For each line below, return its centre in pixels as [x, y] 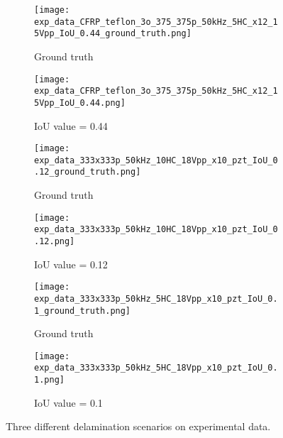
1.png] [49, 380]
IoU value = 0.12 [71, 264]
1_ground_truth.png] [83, 311]
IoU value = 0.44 [71, 125]
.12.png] [55, 241]
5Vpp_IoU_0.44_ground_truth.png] [113, 34]
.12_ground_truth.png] [88, 172]
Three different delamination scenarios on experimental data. [138, 426]
